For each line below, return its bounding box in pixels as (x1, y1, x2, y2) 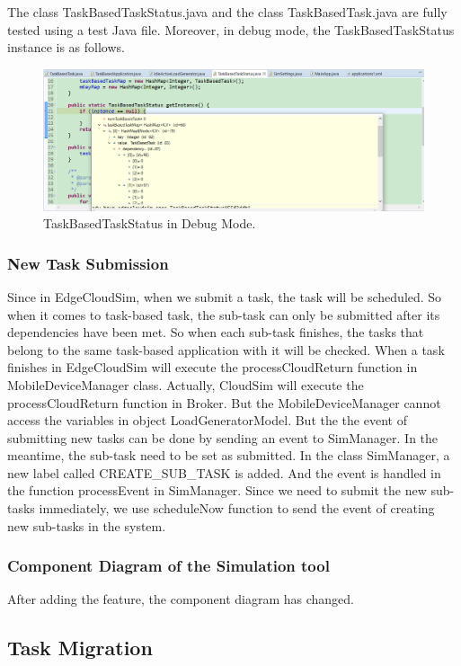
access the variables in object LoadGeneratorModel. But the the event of (7, 411, 407, 430)
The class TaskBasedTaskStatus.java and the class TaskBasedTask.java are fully (7, 3, 448, 21)
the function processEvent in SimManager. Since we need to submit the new (7, 481, 427, 500)
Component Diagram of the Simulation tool (7, 555, 330, 577)
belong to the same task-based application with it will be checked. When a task (7, 340, 445, 359)
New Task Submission (7, 252, 169, 274)
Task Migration (7, 634, 153, 662)
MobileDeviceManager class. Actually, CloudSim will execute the (7, 375, 364, 394)
